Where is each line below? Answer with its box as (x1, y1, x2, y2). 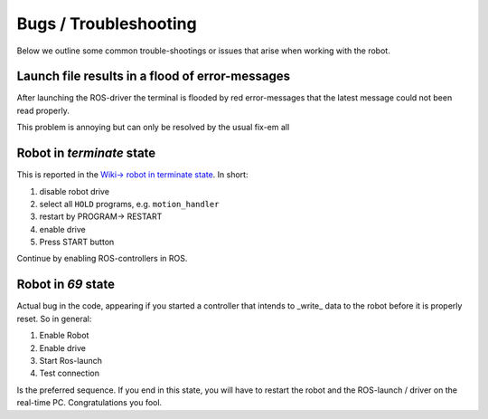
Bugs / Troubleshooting (16, 14, 198, 33)
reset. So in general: (16, 313, 92, 324)
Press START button (39, 236, 115, 248)
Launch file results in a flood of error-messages (16, 69, 291, 84)
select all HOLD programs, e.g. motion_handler (39, 198, 220, 209)
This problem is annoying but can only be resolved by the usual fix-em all (16, 122, 290, 133)
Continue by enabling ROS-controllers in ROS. (16, 253, 188, 264)
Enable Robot (39, 330, 89, 341)
